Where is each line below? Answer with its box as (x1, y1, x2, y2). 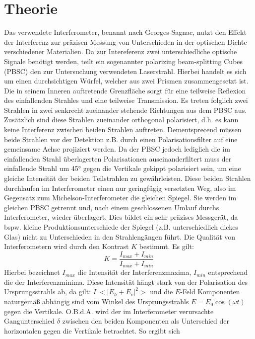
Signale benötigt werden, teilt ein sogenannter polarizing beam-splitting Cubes (4, 56, 243, 66)
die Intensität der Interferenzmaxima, (77, 267, 191, 277)
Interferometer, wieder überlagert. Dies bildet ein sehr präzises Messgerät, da (4, 212, 238, 222)
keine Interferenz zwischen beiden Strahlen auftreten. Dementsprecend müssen (4, 124, 242, 135)
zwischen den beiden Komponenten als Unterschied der (62, 316, 229, 326)
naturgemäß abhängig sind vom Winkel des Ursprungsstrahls (4, 296, 189, 307)
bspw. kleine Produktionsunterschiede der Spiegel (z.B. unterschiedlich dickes (4, 222, 238, 232)
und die (150, 286, 173, 297)
